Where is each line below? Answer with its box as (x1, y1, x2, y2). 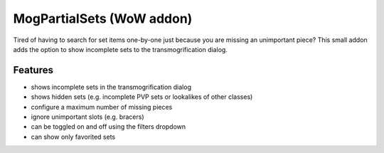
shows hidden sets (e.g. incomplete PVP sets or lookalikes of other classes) (31, 93, 253, 101)
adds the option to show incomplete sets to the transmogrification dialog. (13, 45, 228, 53)
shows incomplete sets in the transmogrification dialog (31, 83, 192, 91)
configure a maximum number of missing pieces (31, 102, 173, 111)
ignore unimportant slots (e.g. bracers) (31, 112, 145, 121)
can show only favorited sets (31, 132, 116, 141)
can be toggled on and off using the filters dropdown (31, 122, 186, 131)
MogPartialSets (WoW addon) (13, 11, 193, 26)
